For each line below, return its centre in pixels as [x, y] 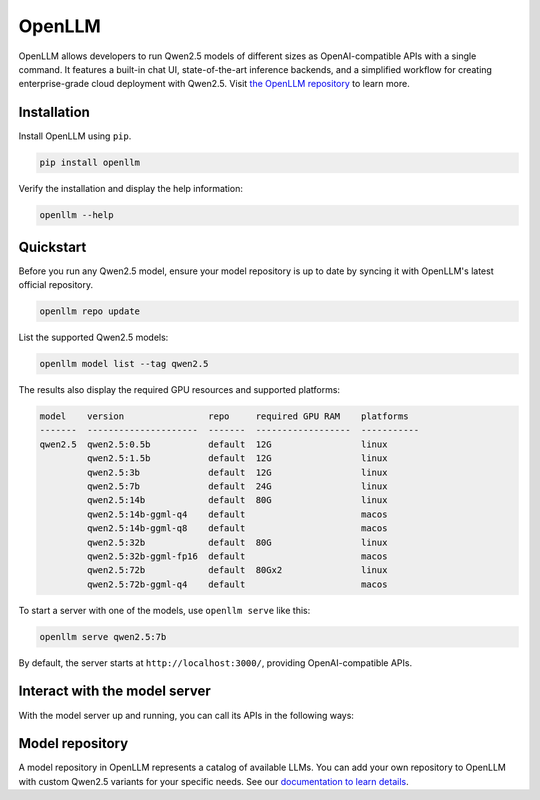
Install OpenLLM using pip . [75, 136]
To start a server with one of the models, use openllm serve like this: [164, 610]
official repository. [56, 285]
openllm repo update [89, 311]
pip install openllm [89, 163]
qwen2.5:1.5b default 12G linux [237, 458]
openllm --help [76, 215]
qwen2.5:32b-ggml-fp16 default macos [237, 556]
